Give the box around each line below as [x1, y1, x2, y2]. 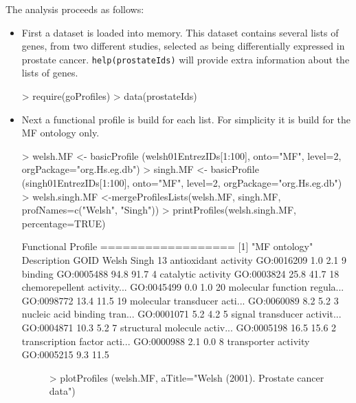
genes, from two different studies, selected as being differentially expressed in [21, 39, 345, 53]
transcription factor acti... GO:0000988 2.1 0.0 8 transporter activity [21, 333, 310, 348]
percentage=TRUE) [21, 216, 106, 230]
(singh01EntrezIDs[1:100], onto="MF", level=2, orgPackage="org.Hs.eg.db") [21, 176, 342, 189]
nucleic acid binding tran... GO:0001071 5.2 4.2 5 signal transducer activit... [21, 307, 342, 321]
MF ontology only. [21, 125, 100, 140]
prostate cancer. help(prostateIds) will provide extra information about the [21, 52, 350, 66]
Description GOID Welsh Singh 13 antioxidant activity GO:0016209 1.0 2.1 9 [21, 252, 346, 267]
